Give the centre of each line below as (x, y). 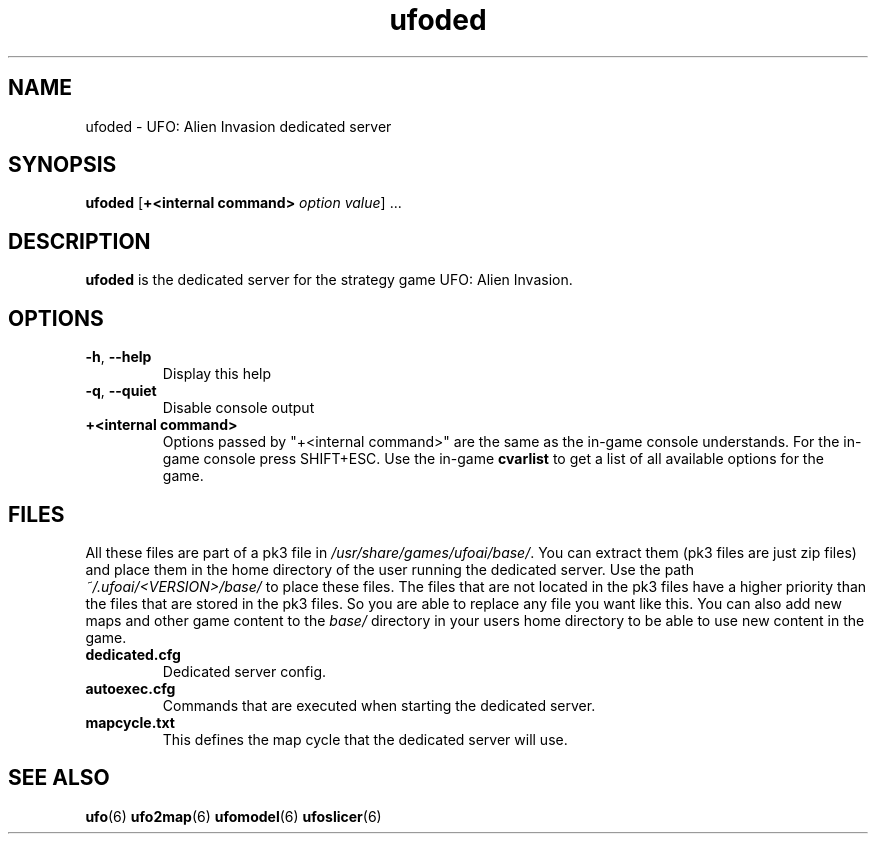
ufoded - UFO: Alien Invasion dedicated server (238, 126)
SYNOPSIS (62, 165)
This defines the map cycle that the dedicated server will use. (365, 739)
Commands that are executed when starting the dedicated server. (379, 705)
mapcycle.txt (130, 722)
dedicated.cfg (133, 654)
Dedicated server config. (244, 671)
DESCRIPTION (79, 241)
